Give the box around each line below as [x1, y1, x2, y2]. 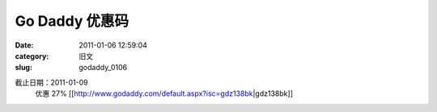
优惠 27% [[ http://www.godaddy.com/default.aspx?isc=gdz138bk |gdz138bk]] [35, 89, 293, 98]
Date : [15, 40, 34, 50]
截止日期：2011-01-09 [15, 77, 88, 87]
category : [15, 51, 49, 60]
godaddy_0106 [78, 63, 128, 73]
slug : [15, 63, 32, 73]
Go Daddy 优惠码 [15, 12, 129, 30]
